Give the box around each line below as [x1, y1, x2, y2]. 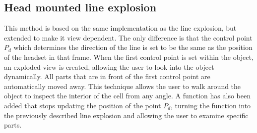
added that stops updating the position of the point [4, 100, 161, 110]
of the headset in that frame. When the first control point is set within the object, [4, 51, 254, 62]
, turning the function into [171, 100, 251, 110]
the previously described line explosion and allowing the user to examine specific [4, 110, 249, 120]
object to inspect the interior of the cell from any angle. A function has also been [4, 90, 251, 101]
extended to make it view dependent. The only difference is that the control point [4, 32, 253, 43]
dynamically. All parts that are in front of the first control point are [4, 71, 210, 82]
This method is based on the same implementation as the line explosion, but [4, 23, 237, 33]
